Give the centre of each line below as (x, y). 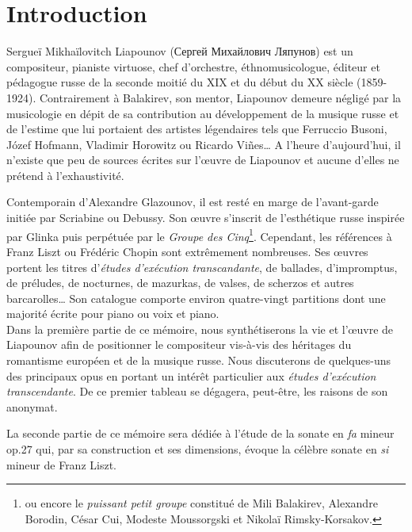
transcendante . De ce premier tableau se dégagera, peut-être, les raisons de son (197, 391)
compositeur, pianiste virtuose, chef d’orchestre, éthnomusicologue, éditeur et (193, 66)
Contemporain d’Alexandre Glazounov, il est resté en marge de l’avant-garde (193, 202)
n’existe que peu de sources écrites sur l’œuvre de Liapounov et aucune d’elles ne (203, 160)
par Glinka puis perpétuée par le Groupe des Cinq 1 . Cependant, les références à (199, 235)
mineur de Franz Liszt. (61, 464)
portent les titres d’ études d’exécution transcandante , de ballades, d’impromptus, (202, 267)
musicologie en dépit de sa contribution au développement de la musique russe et (203, 113)
